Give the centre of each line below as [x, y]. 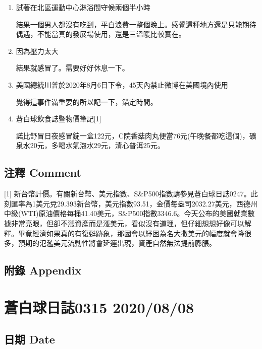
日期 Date [30, 339]
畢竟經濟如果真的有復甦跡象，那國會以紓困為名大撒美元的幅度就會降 [131, 233]
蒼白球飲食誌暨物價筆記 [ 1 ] [59, 119]
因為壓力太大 [37, 51]
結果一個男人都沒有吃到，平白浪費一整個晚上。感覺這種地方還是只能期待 [136, 24]
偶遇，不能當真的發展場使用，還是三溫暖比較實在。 [101, 34]
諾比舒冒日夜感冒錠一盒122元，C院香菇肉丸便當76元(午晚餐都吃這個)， [133, 135]
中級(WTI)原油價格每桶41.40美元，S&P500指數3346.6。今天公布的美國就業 [126, 213]
